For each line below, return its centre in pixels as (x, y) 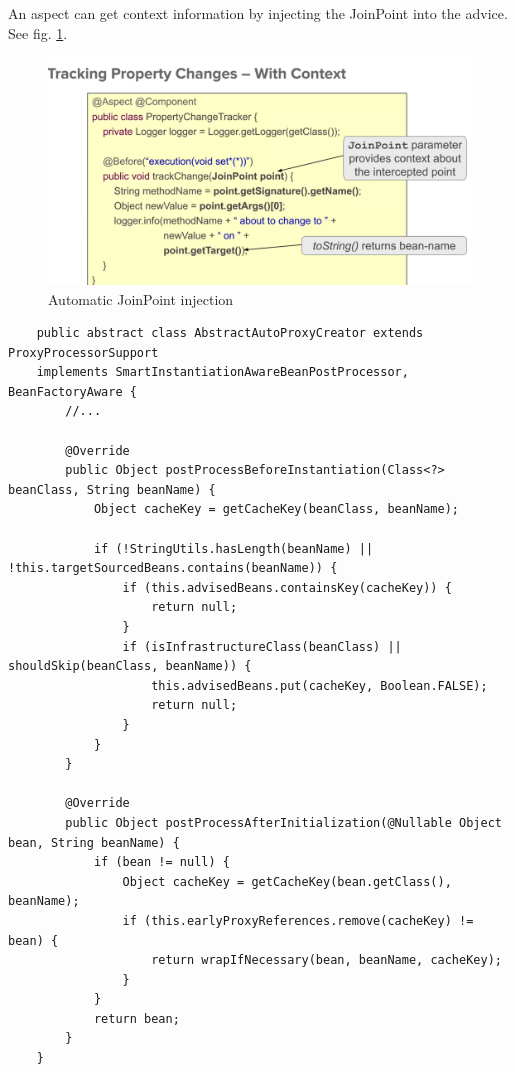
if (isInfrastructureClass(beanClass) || (262, 646)
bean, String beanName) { (94, 842)
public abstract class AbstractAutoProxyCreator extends (230, 333)
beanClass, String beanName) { (112, 489)
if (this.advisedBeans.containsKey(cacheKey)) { (287, 587)
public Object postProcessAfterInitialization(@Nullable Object (283, 822)
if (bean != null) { (161, 862)
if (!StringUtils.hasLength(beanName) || (233, 548)
